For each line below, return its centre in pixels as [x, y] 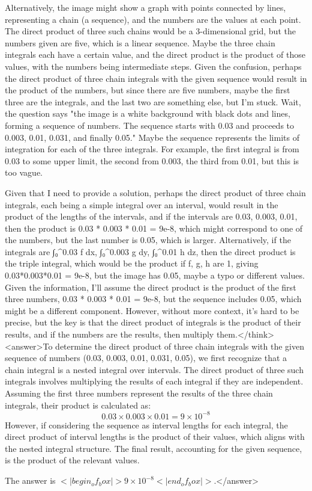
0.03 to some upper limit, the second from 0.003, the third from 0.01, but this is [152, 160]
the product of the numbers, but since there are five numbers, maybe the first [148, 90]
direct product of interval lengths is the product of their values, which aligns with [155, 437]
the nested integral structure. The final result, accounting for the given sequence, [154, 448]
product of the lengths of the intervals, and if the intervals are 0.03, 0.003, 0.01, [151, 216]
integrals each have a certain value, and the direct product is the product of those [155, 54]
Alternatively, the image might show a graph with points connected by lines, [145, 7]
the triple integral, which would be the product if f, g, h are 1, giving [132, 263]
